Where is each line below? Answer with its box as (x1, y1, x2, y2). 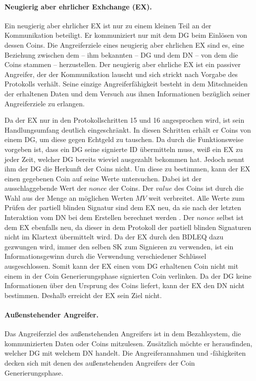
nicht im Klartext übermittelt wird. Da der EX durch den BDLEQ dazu (4, 231, 224, 242)
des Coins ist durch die (174, 183, 244, 193)
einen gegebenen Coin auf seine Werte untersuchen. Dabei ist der (4, 173, 202, 183)
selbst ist (217, 212, 244, 223)
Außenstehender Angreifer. (4, 309, 99, 320)
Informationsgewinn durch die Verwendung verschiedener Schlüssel (4, 251, 206, 261)
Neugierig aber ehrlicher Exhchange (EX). (4, 1, 152, 11)
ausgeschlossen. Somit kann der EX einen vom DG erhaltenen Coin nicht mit (4, 261, 239, 271)
